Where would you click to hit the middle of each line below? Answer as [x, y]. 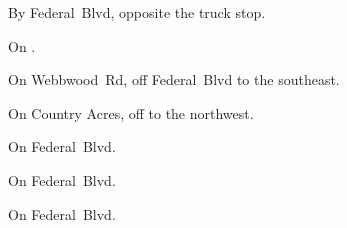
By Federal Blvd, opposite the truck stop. [137, 12]
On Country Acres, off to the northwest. [131, 112]
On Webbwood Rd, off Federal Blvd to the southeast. [174, 79]
